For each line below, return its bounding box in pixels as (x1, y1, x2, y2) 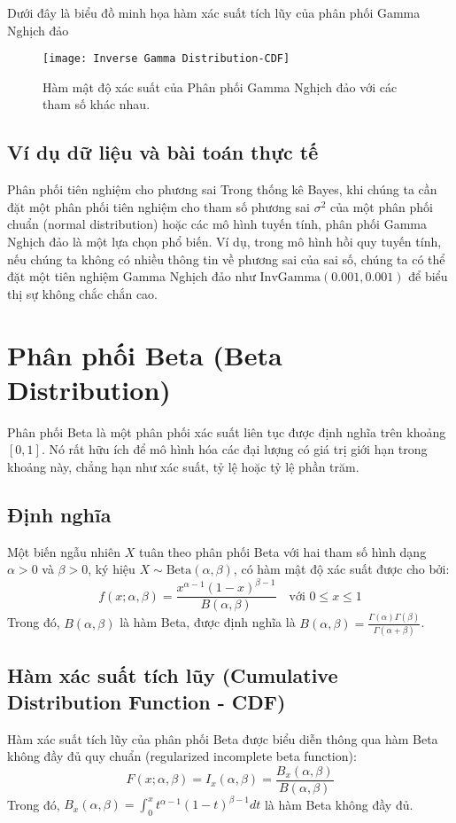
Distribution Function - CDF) (7, 687, 286, 715)
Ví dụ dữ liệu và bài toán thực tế (7, 138, 319, 166)
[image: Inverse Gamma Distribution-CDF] (43, 52, 290, 66)
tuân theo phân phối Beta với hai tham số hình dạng (138, 542, 427, 560)
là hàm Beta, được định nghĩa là (120, 613, 296, 631)
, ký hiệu (88, 560, 135, 578)
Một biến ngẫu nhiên (7, 542, 120, 560)
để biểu (408, 267, 448, 286)
